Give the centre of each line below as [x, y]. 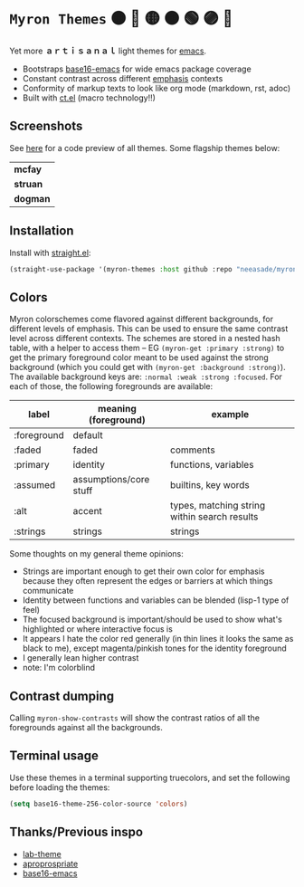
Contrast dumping [62, 696]
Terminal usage [54, 756]
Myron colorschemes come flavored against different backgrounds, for [142, 320]
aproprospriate [50, 863]
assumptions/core [111, 480]
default [88, 435]
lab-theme [42, 854]
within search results [214, 517]
